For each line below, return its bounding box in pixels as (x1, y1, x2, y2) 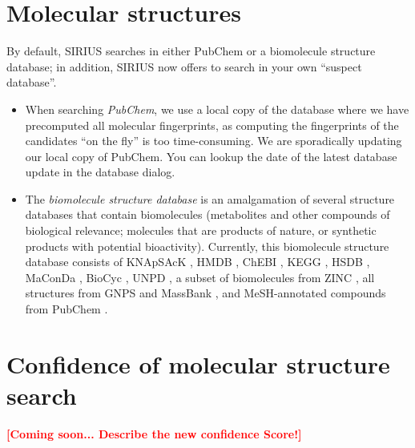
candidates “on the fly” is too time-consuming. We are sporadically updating (25, 132, 402, 149)
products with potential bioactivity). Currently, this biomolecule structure (25, 237, 389, 254)
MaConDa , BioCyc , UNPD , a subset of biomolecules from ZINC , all (25, 268, 375, 285)
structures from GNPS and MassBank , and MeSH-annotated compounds (25, 285, 386, 301)
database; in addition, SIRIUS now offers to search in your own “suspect (6, 58, 362, 75)
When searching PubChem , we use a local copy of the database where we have (25, 100, 409, 117)
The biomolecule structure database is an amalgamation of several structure (25, 190, 395, 207)
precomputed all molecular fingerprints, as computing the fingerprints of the (25, 116, 399, 133)
